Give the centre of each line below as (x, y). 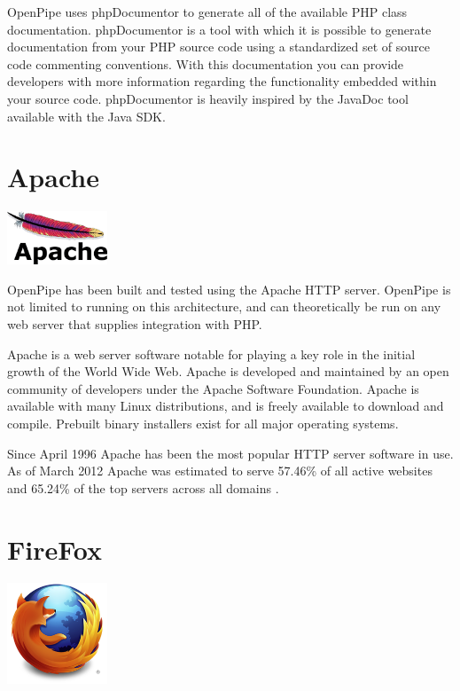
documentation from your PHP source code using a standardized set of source (218, 47)
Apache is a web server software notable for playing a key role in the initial (211, 353)
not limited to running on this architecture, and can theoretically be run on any (224, 306)
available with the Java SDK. (86, 116)
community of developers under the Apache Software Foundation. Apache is (213, 388)
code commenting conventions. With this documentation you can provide (206, 63)
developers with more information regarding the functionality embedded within (222, 81)
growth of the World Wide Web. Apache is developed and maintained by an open (228, 371)
